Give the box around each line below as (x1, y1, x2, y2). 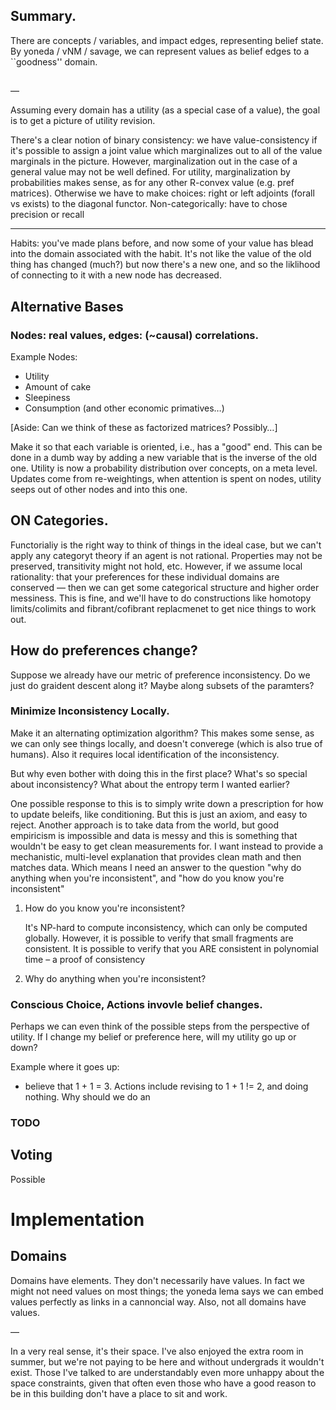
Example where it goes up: (10, 1061, 120, 1073)
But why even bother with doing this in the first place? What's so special (10, 767, 308, 779)
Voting (10, 1147, 53, 1164)
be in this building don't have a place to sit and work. (10, 1387, 228, 1399)
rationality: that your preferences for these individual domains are (10, 570, 280, 583)
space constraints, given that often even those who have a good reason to (10, 1377, 317, 1389)
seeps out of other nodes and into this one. (10, 483, 188, 495)
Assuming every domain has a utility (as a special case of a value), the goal (10, 104, 321, 116)
